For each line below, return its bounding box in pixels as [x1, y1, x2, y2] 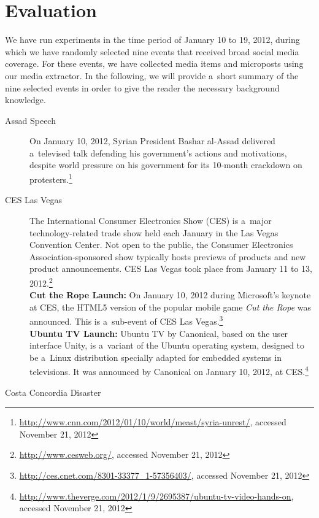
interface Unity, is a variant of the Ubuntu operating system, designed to [29, 339, 305, 352]
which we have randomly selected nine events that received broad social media [5, 45, 299, 58]
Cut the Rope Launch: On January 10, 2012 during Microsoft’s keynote [29, 288, 311, 301]
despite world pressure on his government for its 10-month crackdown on [29, 158, 302, 171]
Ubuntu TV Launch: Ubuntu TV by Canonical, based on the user [29, 327, 288, 339]
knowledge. [5, 93, 46, 106]
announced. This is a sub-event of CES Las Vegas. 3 [29, 313, 223, 327]
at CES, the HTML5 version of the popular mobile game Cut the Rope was [29, 300, 311, 313]
